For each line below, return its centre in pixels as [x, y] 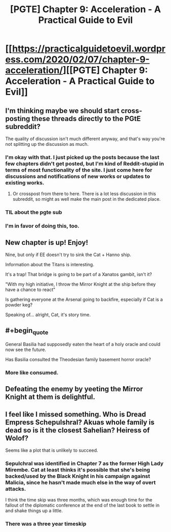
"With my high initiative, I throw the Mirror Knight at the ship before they [81, 284]
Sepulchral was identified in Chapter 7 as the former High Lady [84, 463]
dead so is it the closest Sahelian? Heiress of [78, 430]
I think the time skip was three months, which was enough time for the [79, 500]
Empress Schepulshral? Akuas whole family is [80, 422]
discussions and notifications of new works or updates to [78, 176]
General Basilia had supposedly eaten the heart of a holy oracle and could [83, 344]
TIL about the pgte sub [34, 212]
